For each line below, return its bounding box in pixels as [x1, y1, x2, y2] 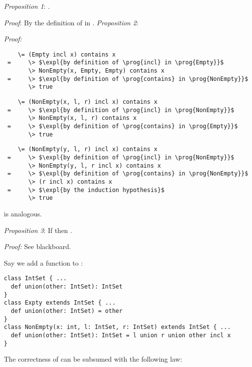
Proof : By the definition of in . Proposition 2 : [4, 17, 138, 27]
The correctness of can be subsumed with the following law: [4, 354, 182, 364]
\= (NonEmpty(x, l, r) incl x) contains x [18, 98, 157, 106]
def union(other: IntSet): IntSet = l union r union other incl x [11, 331, 231, 339]
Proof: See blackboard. [4, 241, 71, 251]
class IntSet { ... [4, 275, 67, 282]
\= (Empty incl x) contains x [18, 51, 116, 58]
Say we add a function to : [4, 257, 83, 268]
